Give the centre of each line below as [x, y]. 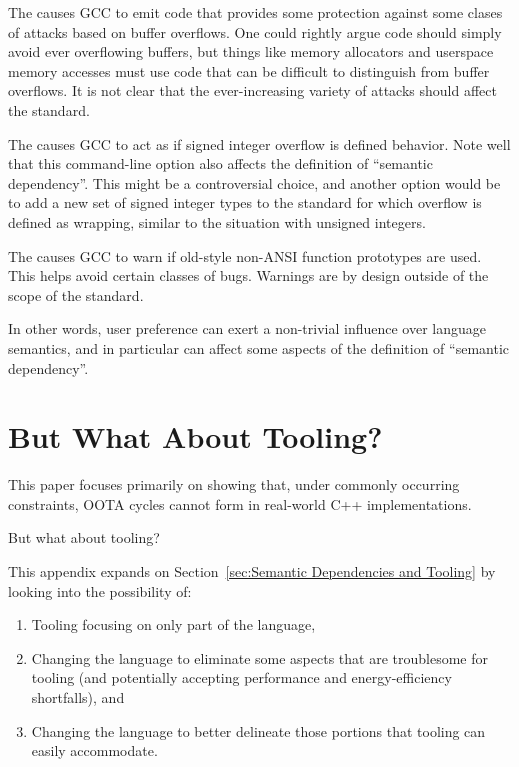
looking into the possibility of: [100, 590]
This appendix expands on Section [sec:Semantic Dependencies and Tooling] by [252, 571]
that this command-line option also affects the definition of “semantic [220, 163]
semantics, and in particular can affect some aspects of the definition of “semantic [258, 347]
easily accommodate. [94, 750]
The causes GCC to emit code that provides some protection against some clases [255, 12]
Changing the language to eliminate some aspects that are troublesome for [259, 657]
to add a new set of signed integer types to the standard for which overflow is [245, 202]
